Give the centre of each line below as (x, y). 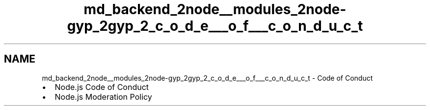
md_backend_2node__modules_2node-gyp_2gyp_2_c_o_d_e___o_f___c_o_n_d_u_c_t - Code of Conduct (207, 78)
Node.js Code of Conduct (102, 87)
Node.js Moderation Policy (103, 97)
